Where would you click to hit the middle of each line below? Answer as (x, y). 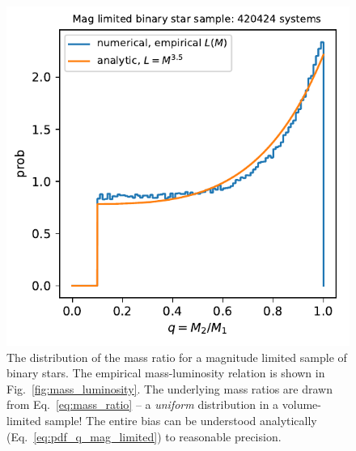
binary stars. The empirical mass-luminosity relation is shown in (166, 373)
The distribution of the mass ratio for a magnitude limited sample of (177, 357)
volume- (301, 404)
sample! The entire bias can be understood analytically (181, 420)
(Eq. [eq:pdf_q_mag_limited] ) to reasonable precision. (144, 436)
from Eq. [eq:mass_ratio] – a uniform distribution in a (143, 404)
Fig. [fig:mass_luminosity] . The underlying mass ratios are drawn (170, 388)
